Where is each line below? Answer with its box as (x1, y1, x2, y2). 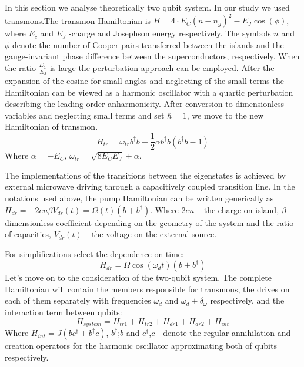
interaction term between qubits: (5, 306, 122, 318)
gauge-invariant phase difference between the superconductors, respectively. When (5, 50, 300, 62)
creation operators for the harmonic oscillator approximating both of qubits (5, 339, 277, 352)
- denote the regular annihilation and (157, 326, 291, 339)
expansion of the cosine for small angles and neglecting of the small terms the (5, 75, 284, 87)
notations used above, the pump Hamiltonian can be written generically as (5, 191, 274, 204)
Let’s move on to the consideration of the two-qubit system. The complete (5, 271, 272, 284)
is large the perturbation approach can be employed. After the (50, 61, 275, 73)
